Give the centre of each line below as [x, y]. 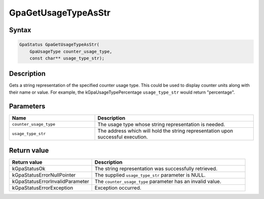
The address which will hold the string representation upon [165, 131]
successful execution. [123, 137]
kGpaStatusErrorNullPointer [44, 175]
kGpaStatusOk [29, 169]
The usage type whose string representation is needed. [161, 124]
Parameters [27, 106]
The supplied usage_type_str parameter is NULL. [150, 175]
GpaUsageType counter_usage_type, [71, 51]
